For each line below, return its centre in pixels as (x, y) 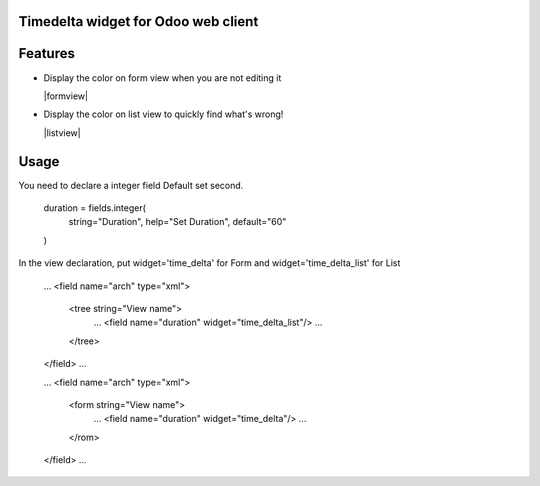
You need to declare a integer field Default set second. (131, 185)
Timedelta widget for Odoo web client (138, 21)
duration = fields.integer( (95, 208)
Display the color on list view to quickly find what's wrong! (163, 114)
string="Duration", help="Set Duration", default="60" (177, 222)
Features (46, 53)
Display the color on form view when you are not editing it (162, 77)
